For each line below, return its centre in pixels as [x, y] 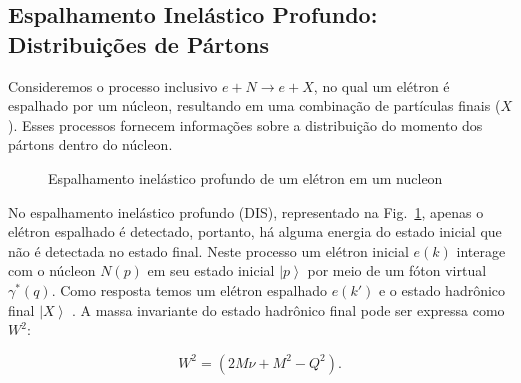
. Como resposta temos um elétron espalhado [189, 289]
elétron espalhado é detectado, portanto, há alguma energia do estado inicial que [255, 231]
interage [481, 250]
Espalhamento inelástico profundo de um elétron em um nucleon [245, 177]
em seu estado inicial [211, 270]
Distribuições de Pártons [138, 43]
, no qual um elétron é [381, 85]
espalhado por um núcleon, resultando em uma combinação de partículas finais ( [254, 105]
